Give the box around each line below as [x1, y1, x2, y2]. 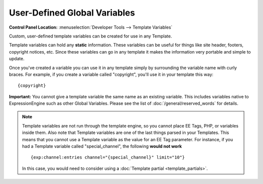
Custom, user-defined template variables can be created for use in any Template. [9, 33, 172, 39]
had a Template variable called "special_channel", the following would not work [22, 144, 182, 149]
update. [9, 56, 24, 62]
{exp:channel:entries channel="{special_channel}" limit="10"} [31, 155, 185, 160]
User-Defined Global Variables [9, 7, 135, 18]
